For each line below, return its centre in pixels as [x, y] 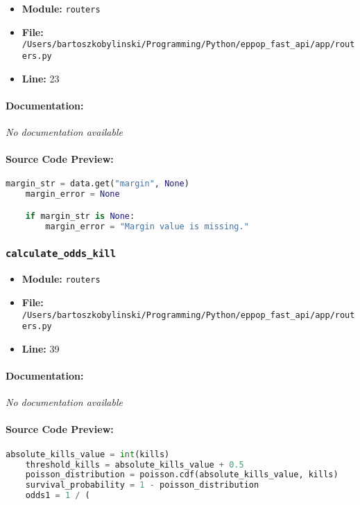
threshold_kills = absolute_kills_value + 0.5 [135, 464]
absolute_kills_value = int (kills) [88, 454]
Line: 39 [41, 348]
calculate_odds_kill [61, 254]
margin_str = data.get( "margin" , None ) [97, 184]
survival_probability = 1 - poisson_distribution [142, 485]
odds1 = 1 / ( [58, 496]
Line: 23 [41, 78]
